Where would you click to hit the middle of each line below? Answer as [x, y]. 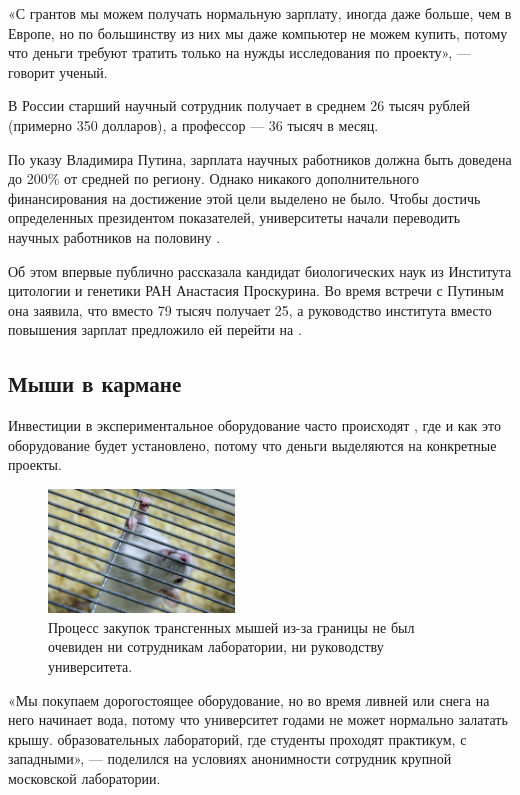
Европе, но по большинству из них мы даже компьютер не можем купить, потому [258, 32]
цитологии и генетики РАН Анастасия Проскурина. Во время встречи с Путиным [256, 290]
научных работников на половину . [114, 236]
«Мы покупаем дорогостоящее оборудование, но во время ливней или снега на [249, 699]
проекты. [35, 464]
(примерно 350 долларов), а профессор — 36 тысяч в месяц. [193, 124]
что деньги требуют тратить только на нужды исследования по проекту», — [239, 52]
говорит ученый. [58, 71]
